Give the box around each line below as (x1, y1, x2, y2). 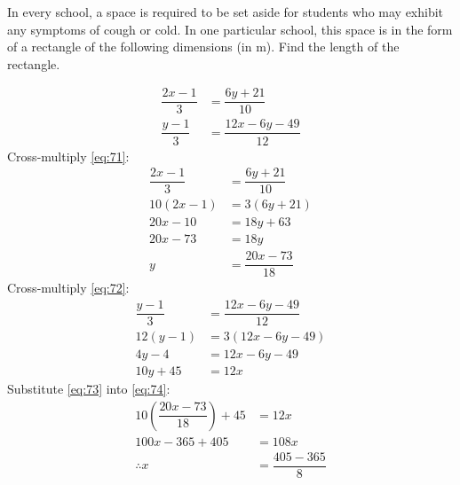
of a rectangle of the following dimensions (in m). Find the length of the (7, 37, 400, 56)
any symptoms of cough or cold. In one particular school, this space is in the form (7, 20, 453, 38)
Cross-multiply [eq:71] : (7, 146, 130, 165)
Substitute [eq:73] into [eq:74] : (7, 379, 171, 398)
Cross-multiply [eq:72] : (7, 278, 130, 297)
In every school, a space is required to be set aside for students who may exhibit (7, 3, 444, 20)
